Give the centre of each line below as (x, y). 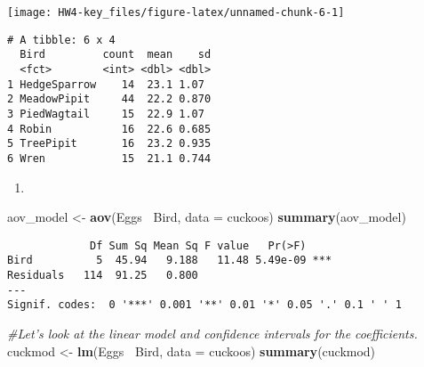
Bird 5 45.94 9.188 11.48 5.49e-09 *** (170, 261)
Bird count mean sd (116, 55)
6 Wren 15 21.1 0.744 (109, 158)
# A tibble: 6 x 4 (61, 40)
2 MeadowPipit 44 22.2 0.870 (109, 99)
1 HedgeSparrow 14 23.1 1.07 (106, 84)
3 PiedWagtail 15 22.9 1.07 (106, 114)
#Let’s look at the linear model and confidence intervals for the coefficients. (212, 334)
